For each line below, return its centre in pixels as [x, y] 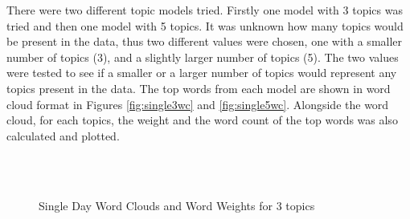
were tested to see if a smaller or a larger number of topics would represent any [202, 73]
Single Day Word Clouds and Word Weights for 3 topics [177, 205]
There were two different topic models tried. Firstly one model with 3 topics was [205, 10]
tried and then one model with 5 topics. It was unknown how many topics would [205, 25]
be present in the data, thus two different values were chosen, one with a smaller [205, 41]
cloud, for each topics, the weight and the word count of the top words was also [202, 120]
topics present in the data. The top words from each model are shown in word [199, 88]
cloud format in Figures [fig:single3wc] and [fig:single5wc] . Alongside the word [198, 104]
